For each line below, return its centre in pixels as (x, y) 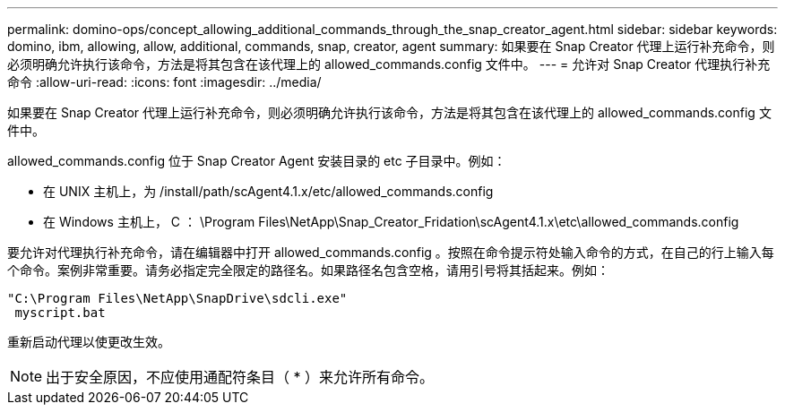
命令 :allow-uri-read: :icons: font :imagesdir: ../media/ (164, 82)
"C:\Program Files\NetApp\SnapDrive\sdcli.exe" (177, 298)
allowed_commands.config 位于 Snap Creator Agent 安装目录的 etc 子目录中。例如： (257, 161)
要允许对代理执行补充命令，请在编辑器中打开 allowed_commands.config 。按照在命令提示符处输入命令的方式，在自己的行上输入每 (391, 252)
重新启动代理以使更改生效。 (89, 342)
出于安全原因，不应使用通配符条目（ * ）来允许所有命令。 (240, 377)
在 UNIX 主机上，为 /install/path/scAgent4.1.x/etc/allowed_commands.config (268, 191)
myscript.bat (60, 313)
